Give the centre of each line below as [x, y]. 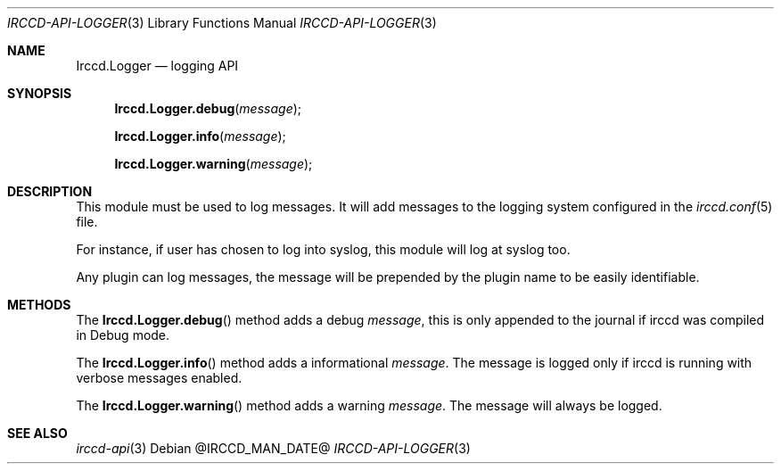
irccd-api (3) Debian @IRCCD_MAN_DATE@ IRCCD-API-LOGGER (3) [273, 448]
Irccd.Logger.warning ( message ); [214, 164]
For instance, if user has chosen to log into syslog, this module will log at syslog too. [323, 249]
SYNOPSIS [40, 93]
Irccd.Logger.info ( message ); [200, 136]
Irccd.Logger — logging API [157, 66]
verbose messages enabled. [159, 378]
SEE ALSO [37, 433]
